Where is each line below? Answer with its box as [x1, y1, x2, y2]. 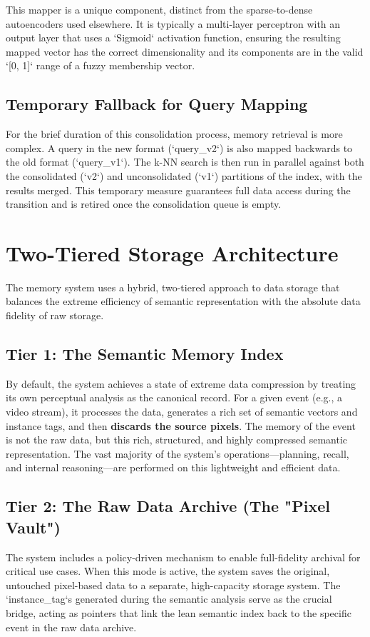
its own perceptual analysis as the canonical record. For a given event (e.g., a [6, 390, 342, 405]
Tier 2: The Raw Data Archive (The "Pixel [6, 495, 330, 517]
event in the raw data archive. [6, 619, 137, 634]
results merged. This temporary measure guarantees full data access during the [6, 182, 351, 197]
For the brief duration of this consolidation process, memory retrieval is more [6, 126, 343, 141]
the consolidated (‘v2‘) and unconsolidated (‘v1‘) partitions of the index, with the [6, 168, 362, 183]
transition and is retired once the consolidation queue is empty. [6, 196, 282, 211]
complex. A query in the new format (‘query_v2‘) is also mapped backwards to [6, 140, 353, 155]
